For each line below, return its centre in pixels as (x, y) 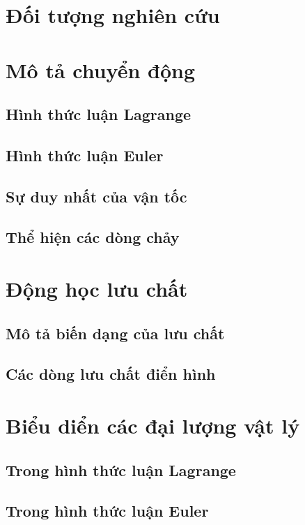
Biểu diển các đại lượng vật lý (153, 425)
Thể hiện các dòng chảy (93, 237)
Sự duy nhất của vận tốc (96, 196)
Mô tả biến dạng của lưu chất (115, 333)
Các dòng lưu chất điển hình (111, 374)
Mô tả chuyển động (101, 69)
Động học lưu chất (97, 289)
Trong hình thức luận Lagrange (121, 469)
